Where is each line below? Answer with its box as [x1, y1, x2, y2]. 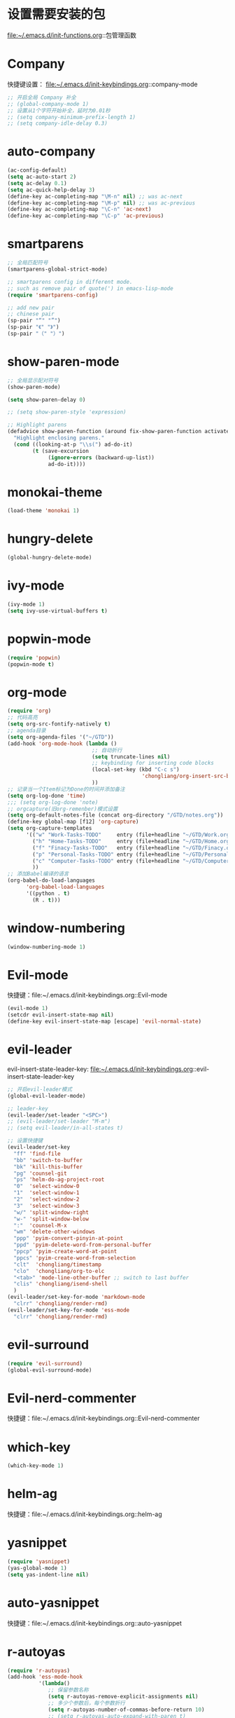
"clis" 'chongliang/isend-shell [13, 1281, 108, 1288]
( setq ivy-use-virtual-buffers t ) [7, 607, 108, 614]
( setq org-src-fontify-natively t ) [7, 721, 111, 728]
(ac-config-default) [7, 167, 68, 174]
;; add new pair [7, 304, 55, 311]
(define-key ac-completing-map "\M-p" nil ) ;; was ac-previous [7, 199, 196, 207]
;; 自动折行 [92, 746, 122, 754]
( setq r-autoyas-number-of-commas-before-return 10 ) [48, 1706, 205, 1713]
